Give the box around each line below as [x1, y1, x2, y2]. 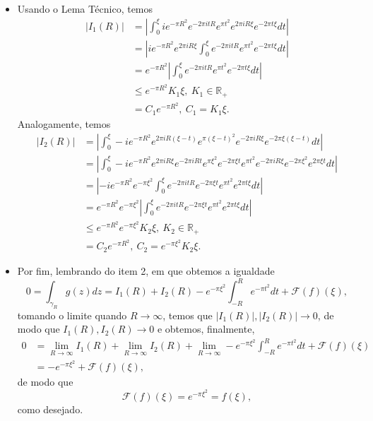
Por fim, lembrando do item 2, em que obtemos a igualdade [17, 263, 275, 278]
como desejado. [17, 401, 83, 416]
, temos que [162, 307, 213, 322]
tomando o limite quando [17, 307, 127, 322]
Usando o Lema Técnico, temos [17, 1, 153, 16]
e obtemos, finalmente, [157, 321, 255, 336]
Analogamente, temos [17, 116, 111, 131]
